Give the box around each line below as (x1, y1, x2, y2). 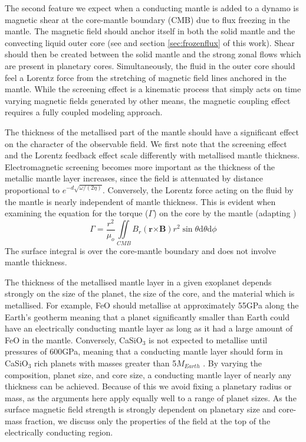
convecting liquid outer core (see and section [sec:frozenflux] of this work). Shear (5, 36, 295, 48)
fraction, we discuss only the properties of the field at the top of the (25, 414, 271, 427)
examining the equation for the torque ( (5, 207, 149, 219)
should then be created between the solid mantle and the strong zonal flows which (5, 48, 301, 60)
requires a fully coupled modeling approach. (5, 106, 163, 118)
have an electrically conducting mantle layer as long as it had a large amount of (5, 322, 292, 334)
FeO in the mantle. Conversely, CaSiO (5, 333, 143, 346)
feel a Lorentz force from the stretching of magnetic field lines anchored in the (5, 71, 287, 83)
